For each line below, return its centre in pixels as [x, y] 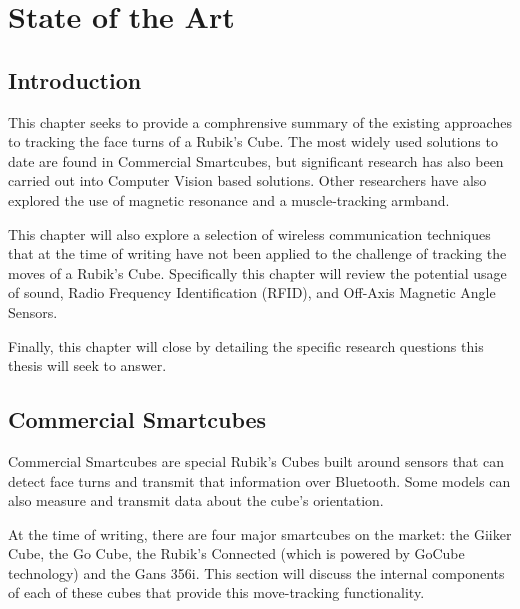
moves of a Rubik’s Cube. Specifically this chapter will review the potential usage [257, 272]
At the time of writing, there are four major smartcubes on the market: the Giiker [260, 533]
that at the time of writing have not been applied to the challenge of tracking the [257, 253]
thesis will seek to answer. [87, 365]
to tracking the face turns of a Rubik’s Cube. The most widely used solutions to [253, 141]
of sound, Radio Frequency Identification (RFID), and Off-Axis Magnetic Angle [252, 292]
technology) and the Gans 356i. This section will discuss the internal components [256, 572]
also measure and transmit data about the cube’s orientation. [196, 500]
